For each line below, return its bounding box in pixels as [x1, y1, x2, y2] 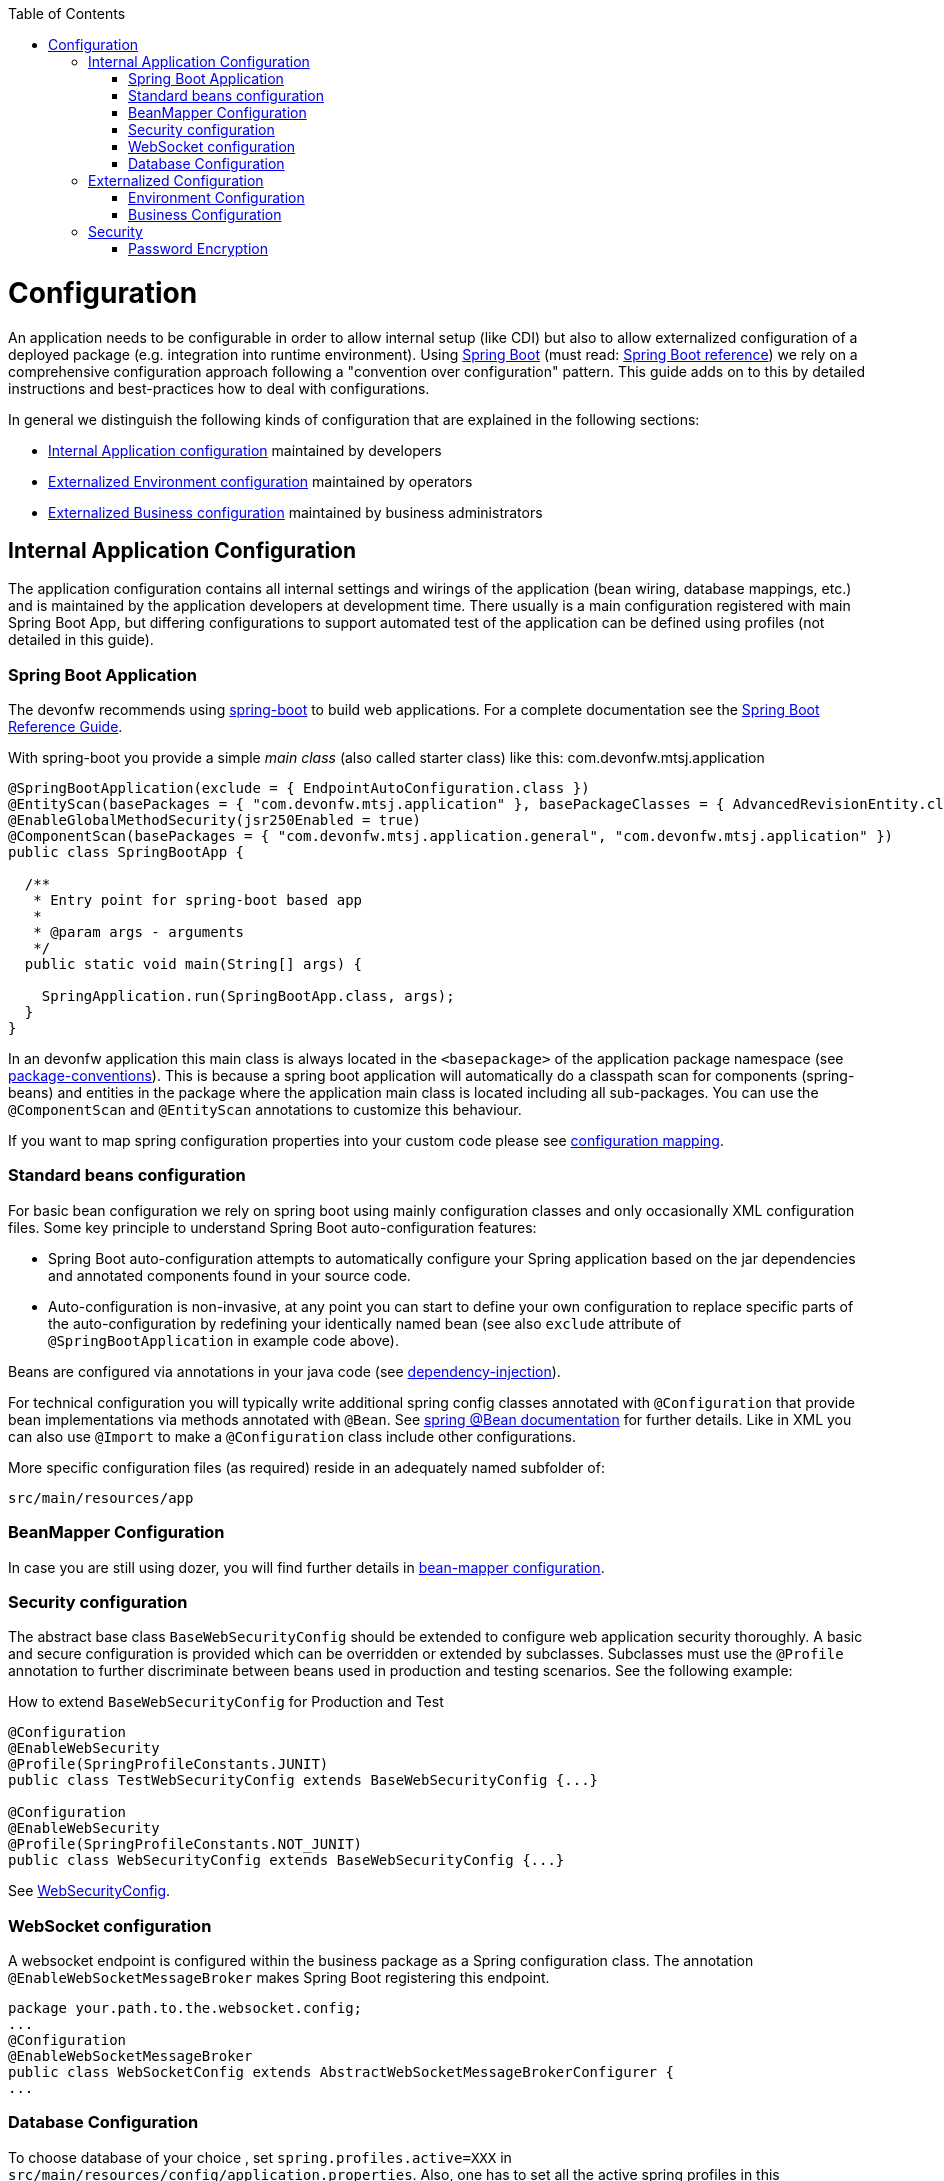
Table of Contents [8, 5, 126, 22]
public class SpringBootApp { [8, 844, 245, 861]
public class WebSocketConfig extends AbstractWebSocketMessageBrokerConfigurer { [8, 2064, 674, 2081]
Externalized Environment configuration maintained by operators [48, 472, 473, 490]
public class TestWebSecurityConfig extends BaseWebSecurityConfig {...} [8, 1772, 599, 1789]
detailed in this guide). [8, 631, 154, 649]
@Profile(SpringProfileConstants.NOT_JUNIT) [8, 1836, 363, 1853]
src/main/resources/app [8, 1489, 194, 1506]
